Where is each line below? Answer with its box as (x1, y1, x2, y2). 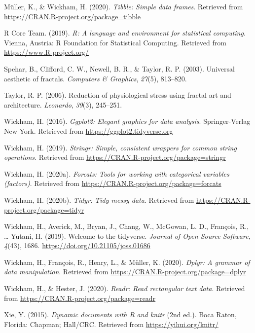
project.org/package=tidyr (4, 204, 84, 215)
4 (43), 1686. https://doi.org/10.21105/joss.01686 (4, 240, 150, 251)
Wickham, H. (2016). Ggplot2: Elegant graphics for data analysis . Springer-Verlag (4, 116, 251, 126)
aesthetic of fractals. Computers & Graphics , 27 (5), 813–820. (4, 73, 187, 83)
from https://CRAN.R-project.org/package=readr (4, 293, 156, 303)
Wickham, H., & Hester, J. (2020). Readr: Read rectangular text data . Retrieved (4, 283, 245, 294)
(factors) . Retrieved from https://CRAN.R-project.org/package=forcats (4, 178, 221, 188)
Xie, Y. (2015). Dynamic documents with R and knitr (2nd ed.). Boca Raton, (4, 309, 237, 320)
